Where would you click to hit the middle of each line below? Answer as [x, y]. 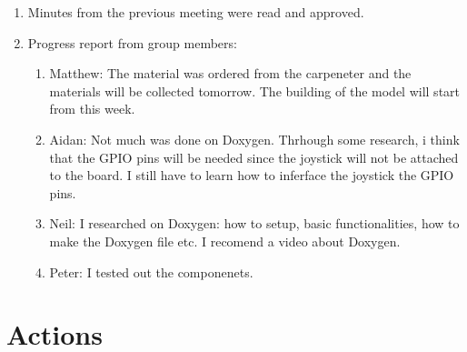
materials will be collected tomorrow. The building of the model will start [255, 91]
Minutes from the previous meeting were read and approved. [196, 12]
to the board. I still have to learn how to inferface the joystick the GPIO [252, 175]
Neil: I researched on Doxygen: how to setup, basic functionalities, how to [254, 223]
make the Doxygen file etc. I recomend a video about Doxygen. [225, 241]
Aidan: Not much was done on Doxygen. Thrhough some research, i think [254, 139]
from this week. [92, 109]
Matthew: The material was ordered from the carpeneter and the [230, 73]
